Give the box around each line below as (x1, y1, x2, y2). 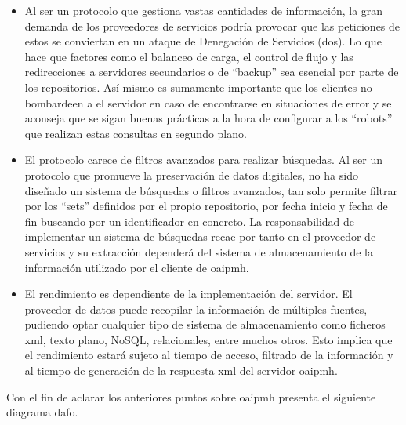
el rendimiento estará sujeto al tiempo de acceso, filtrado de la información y (24, 347, 393, 363)
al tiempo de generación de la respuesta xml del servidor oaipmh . (24, 362, 338, 379)
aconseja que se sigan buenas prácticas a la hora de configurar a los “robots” (24, 110, 393, 126)
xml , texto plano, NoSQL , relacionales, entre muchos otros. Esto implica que (24, 331, 393, 347)
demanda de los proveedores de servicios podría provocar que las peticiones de (24, 17, 401, 34)
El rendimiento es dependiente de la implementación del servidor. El (24, 285, 353, 302)
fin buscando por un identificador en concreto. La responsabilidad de (24, 212, 355, 229)
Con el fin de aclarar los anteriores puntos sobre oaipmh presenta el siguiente (6, 388, 376, 405)
